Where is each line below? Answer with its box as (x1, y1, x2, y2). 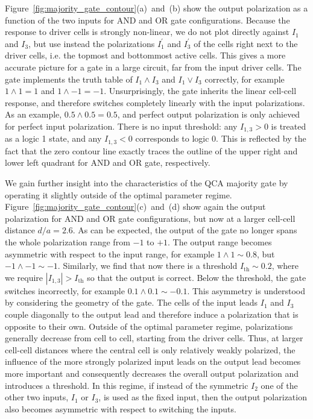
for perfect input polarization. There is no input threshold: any (5, 119, 238, 132)
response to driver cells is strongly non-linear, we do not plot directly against (5, 25, 289, 38)
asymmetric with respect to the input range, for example (5, 247, 215, 260)
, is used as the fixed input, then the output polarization (98, 391, 307, 403)
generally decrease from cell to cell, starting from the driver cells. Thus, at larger (5, 332, 303, 344)
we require (5, 271, 43, 283)
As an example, (5, 108, 62, 121)
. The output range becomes (168, 236, 272, 248)
